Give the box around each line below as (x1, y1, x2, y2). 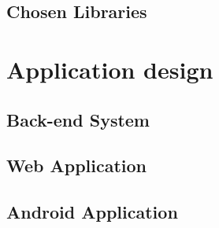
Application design (6, 53, 213, 85)
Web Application (6, 153, 147, 178)
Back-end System (6, 107, 150, 131)
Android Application (6, 200, 178, 224)
